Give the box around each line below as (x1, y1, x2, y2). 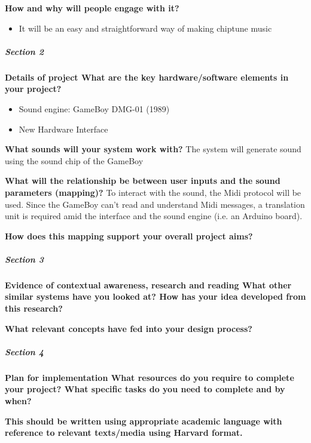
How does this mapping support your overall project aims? (5, 229, 253, 242)
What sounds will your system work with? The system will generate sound (5, 143, 301, 155)
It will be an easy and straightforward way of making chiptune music (19, 21, 272, 34)
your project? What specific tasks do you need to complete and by (5, 383, 285, 395)
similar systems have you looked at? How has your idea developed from (5, 290, 306, 303)
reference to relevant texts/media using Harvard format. (5, 426, 243, 439)
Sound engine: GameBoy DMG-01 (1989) (19, 102, 170, 115)
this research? (5, 302, 63, 315)
